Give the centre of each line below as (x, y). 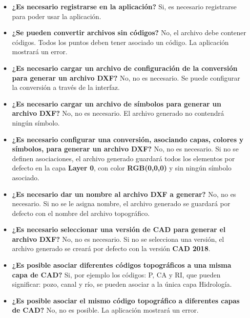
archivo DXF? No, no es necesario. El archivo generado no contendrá (118, 113)
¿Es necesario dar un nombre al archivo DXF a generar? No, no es (124, 194)
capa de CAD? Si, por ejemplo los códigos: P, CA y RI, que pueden (116, 274)
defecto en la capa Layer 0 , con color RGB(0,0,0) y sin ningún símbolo (122, 168)
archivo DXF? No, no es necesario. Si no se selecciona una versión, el (118, 239)
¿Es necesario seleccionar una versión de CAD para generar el (119, 229)
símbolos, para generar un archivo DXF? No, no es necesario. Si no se (125, 149)
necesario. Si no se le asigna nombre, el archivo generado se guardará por (121, 203)
